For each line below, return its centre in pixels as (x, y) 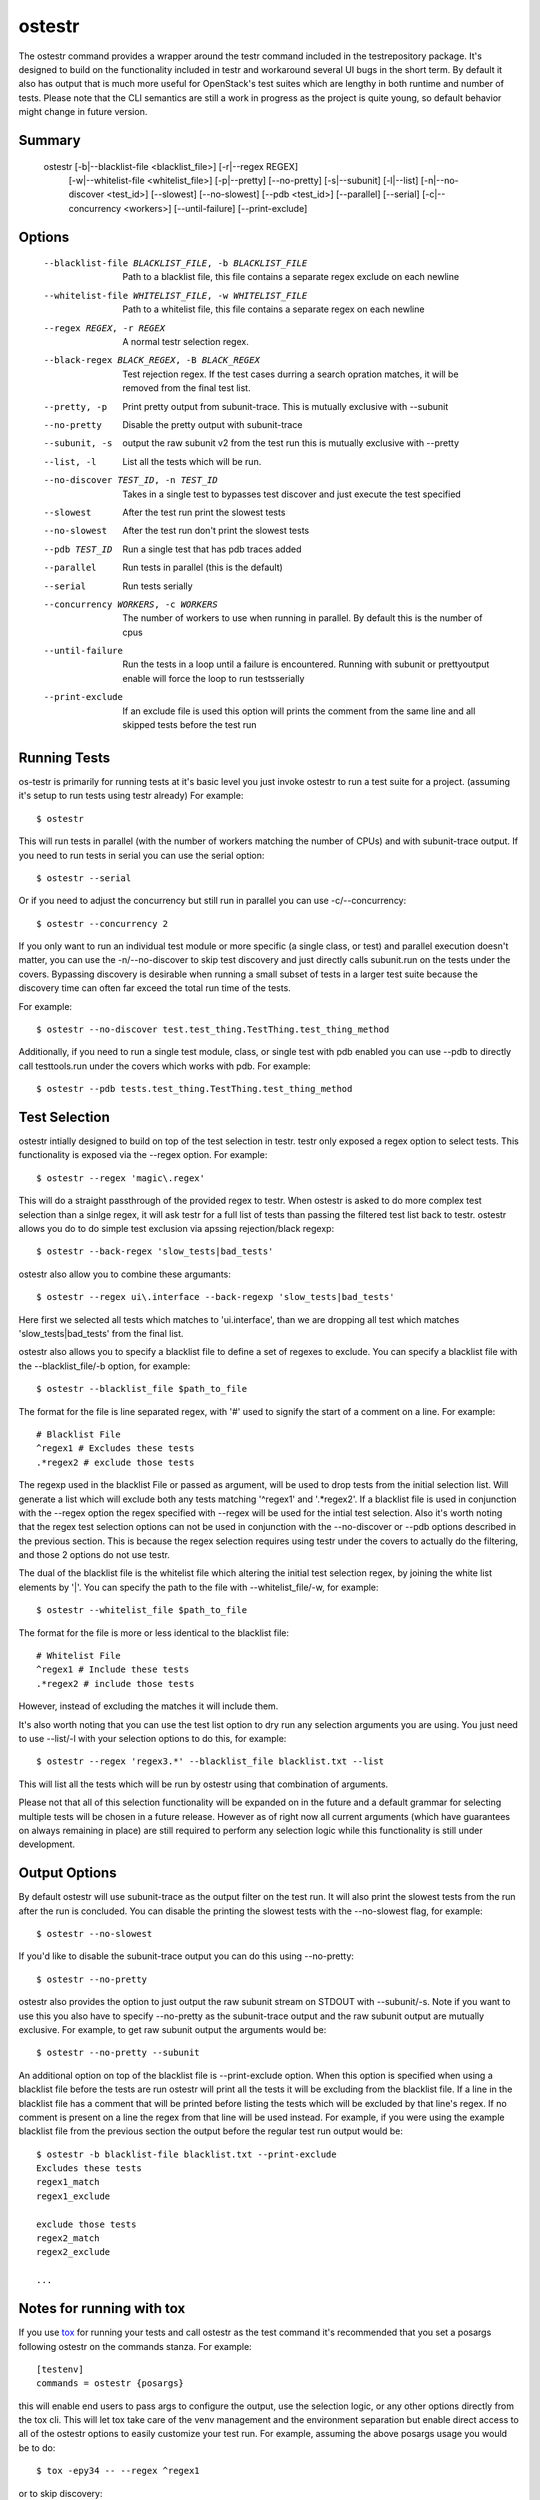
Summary (49, 140)
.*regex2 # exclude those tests (115, 1462)
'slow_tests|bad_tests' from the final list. (101, 1333)
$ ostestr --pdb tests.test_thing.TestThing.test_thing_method (194, 1089)
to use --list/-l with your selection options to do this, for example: (152, 1738)
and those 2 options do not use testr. (94, 1555)
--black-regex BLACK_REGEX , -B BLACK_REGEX (151, 360)
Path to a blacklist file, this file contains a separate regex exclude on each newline (291, 277)
